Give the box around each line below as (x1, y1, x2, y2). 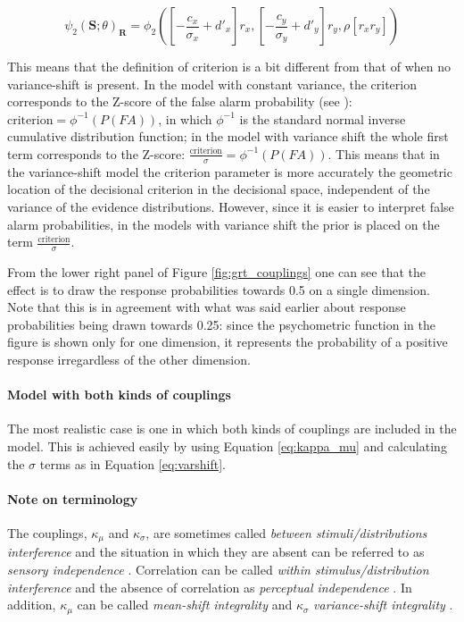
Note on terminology (7, 489, 138, 508)
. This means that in (327, 144, 440, 163)
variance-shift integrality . (313, 595, 453, 614)
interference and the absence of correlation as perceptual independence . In (7, 577, 412, 596)
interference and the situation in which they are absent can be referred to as (7, 542, 425, 561)
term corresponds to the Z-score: (7, 144, 186, 163)
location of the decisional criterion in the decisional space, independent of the (7, 180, 430, 198)
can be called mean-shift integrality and (77, 595, 293, 614)
